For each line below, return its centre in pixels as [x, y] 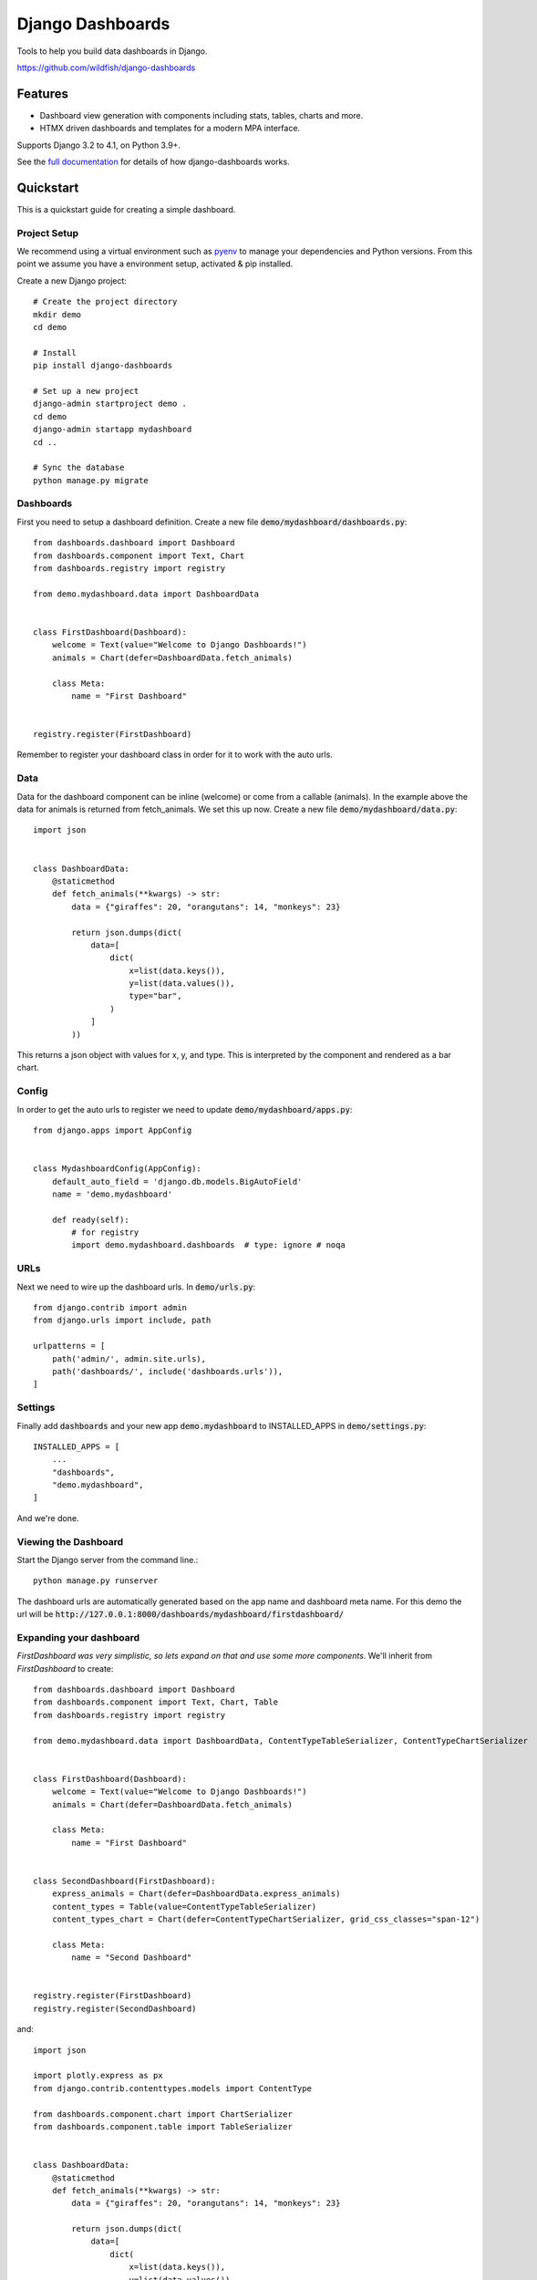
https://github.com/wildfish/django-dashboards [106, 67]
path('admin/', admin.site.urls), [129, 1358]
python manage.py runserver [96, 1581]
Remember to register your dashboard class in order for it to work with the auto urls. [175, 755]
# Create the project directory [105, 302]
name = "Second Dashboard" [132, 1958]
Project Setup [48, 233]
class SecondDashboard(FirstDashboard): [124, 1881]
